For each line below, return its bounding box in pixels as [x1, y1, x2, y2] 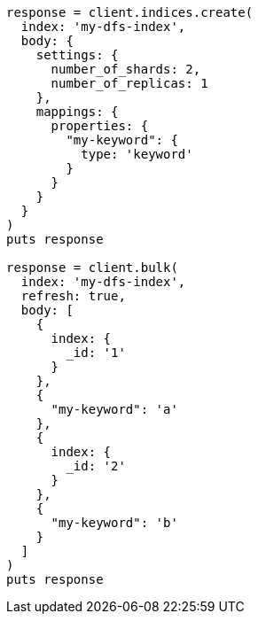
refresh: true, [20, 289, 126, 303]
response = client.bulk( [6, 260, 178, 275]
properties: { [51, 119, 149, 133]
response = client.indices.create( [6, 5, 254, 19]
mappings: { [35, 105, 119, 119]
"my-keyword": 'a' [51, 402, 178, 416]
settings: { [35, 48, 119, 62]
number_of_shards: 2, [51, 62, 201, 76]
